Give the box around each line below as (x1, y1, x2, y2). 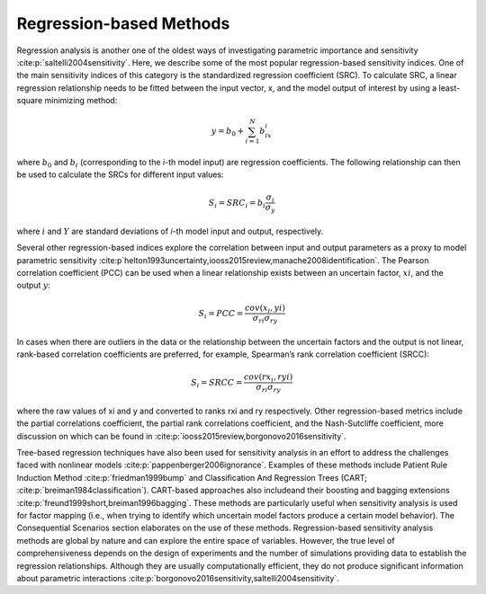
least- (438, 82, 461, 93)
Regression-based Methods (16, 13, 230, 33)
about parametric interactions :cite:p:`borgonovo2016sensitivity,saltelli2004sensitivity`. (16, 572, 339, 583)
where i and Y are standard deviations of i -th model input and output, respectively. (16, 226, 324, 236)
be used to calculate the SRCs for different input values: (16, 169, 224, 180)
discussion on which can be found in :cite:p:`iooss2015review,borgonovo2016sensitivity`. (16, 430, 346, 441)
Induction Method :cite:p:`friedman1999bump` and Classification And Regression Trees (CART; (16, 472, 368, 483)
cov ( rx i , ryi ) (243, 371, 293, 384)
